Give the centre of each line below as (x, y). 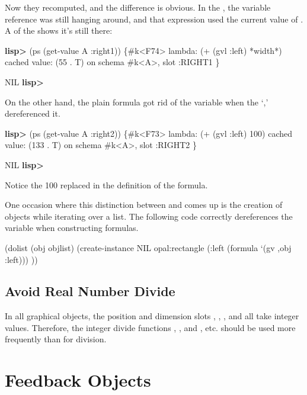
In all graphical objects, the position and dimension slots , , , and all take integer (152, 316)
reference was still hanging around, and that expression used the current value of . (154, 19)
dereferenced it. (33, 113)
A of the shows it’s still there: (59, 30)
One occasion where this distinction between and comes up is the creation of (144, 205)
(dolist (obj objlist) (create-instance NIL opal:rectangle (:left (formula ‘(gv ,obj (148, 247)
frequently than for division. (56, 339)
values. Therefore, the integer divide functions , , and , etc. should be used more (150, 327)
